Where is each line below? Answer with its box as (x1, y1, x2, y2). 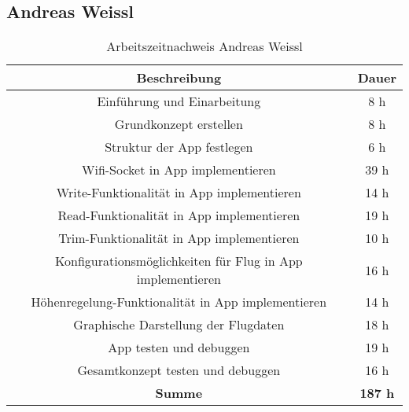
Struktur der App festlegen (105, 138, 253, 156)
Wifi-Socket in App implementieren (81, 160, 276, 179)
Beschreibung (136, 68, 222, 87)
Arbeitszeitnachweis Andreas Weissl (106, 37, 303, 56)
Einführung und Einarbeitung (97, 92, 261, 111)
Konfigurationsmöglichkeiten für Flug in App (55, 252, 303, 270)
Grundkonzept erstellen (114, 115, 243, 134)
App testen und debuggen (108, 338, 250, 357)
